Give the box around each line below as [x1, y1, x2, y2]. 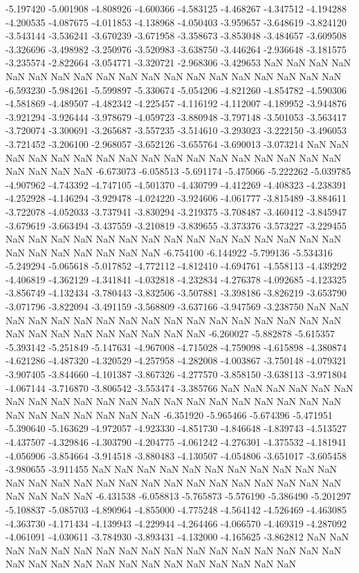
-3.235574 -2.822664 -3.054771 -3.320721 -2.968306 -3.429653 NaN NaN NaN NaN [6, 55, 351, 70]
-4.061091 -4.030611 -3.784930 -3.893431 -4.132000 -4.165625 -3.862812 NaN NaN [6, 529, 349, 544]
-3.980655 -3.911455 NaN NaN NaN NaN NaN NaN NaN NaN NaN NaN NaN [6, 462, 338, 476]
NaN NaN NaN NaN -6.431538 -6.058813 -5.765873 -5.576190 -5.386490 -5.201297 [6, 489, 351, 503]
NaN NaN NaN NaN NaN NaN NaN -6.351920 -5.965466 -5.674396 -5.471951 [6, 407, 333, 422]
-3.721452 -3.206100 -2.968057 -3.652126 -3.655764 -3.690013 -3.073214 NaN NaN [6, 136, 349, 151]
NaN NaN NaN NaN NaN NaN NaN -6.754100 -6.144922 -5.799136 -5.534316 [6, 245, 333, 259]
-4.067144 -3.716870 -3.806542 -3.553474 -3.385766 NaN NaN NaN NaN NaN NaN [6, 380, 353, 395]
